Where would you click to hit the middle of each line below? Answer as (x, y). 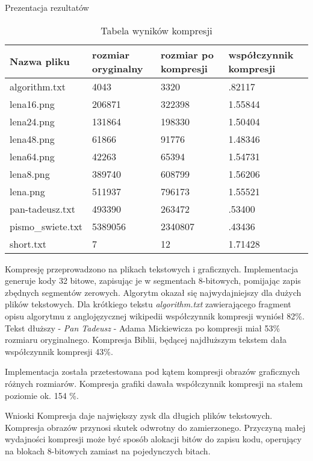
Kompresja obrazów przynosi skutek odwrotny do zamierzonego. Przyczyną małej (155, 427)
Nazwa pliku (40, 61)
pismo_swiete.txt (46, 226)
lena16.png (32, 104)
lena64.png (32, 156)
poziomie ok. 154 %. (42, 395)
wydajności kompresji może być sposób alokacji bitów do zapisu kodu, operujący (153, 439)
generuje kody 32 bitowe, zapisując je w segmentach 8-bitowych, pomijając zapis (153, 281)
